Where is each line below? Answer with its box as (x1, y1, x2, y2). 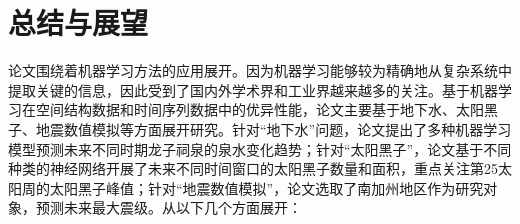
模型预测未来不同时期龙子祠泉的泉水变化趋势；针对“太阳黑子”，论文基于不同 (8, 138, 512, 159)
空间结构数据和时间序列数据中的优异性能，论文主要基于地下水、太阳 (35, 99, 484, 120)
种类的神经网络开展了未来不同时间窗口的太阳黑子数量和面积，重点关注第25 (8, 158, 498, 179)
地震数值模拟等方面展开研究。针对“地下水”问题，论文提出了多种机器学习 (35, 118, 512, 139)
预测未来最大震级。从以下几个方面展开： (35, 197, 302, 218)
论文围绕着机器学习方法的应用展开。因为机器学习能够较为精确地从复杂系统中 (8, 60, 512, 81)
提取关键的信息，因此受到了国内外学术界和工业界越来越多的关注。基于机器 (8, 79, 498, 100)
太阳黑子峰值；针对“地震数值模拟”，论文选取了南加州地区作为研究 (49, 177, 484, 198)
